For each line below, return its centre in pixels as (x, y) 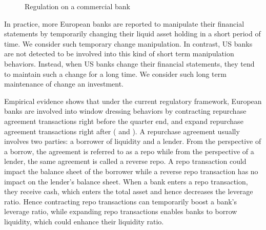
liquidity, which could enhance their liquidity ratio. (84, 221)
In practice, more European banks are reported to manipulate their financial (124, 23)
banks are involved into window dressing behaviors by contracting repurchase (125, 111)
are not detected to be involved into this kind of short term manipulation (119, 54)
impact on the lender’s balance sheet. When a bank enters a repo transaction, (126, 181)
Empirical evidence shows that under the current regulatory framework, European (133, 101)
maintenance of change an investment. (64, 84)
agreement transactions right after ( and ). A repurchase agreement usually (122, 131)
